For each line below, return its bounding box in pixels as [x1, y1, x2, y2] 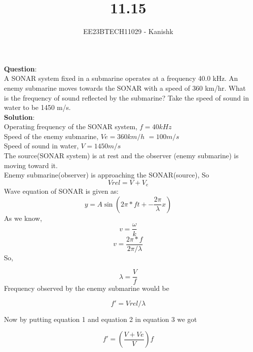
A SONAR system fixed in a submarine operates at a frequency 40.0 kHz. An [4, 73, 238, 83]
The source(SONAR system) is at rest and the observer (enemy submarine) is [4, 150, 239, 161]
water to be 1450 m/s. [4, 102, 71, 112]
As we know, [4, 212, 42, 223]
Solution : [4, 111, 35, 122]
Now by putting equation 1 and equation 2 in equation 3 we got [4, 314, 197, 324]
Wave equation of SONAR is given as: [4, 186, 119, 196]
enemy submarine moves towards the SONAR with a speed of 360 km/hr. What [4, 82, 246, 93]
